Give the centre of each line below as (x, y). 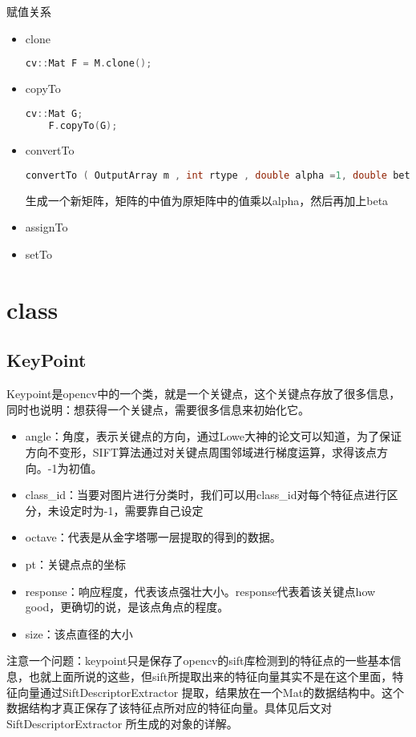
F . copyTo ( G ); (83, 125)
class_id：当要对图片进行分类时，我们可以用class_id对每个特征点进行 (206, 495)
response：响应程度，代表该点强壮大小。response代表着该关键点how (200, 591)
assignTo (46, 227)
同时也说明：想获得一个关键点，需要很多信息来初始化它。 (158, 409)
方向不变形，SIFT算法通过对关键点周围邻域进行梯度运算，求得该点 (201, 452)
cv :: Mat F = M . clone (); (89, 64)
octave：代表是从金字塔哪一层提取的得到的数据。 (153, 537)
